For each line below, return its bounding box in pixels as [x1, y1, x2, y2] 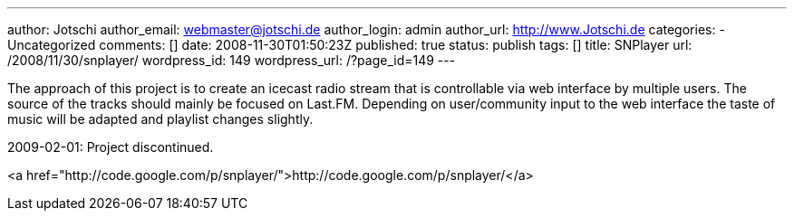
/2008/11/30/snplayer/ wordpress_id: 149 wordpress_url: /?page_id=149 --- [7, 52, 456, 68]
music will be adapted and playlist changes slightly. [7, 111, 314, 127]
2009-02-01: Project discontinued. [7, 139, 214, 155]
